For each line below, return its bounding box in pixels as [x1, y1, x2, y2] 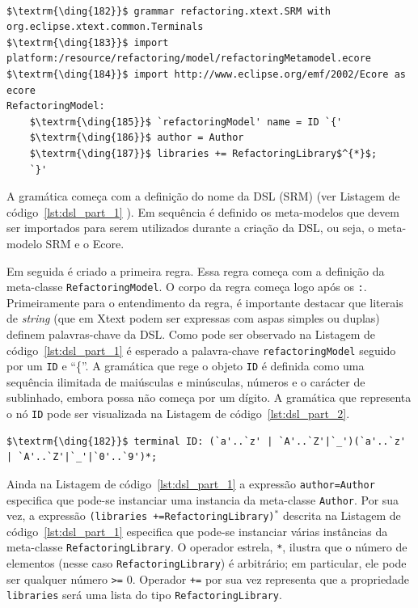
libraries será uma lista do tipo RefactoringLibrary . [6, 586, 282, 603]
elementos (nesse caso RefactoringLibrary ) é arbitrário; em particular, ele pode [6, 555, 407, 572]
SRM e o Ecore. [45, 234, 125, 251]
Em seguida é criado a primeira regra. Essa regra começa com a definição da [6, 262, 385, 279]
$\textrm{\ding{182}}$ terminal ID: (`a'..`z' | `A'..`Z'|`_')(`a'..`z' [6, 435, 406, 447]
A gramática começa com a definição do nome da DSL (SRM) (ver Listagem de [6, 188, 400, 205]
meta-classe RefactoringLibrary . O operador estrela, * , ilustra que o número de [6, 538, 407, 555]
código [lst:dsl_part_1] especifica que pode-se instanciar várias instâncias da [6, 522, 388, 539]
